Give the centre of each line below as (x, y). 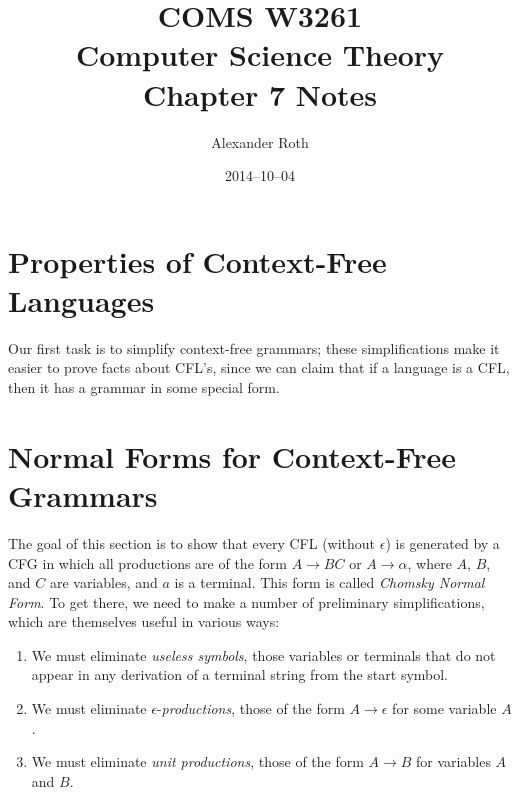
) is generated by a (442, 542)
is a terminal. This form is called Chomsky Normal (329, 582)
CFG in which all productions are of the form (147, 562)
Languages (81, 299)
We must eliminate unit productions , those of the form (197, 761)
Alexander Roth (260, 141)
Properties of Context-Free (197, 260)
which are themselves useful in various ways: (144, 621)
